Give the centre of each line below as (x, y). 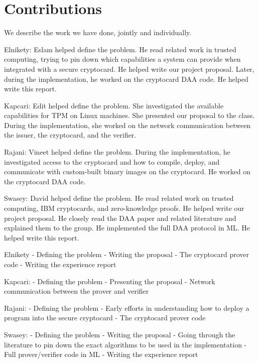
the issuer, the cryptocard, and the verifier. (70, 135)
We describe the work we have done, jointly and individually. (98, 32)
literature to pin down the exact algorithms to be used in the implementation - (125, 344)
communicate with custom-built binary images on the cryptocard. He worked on (127, 171)
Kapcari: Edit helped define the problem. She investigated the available (114, 105)
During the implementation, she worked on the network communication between (127, 125)
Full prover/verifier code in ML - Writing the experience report (101, 354)
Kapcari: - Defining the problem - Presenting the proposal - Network (110, 281)
